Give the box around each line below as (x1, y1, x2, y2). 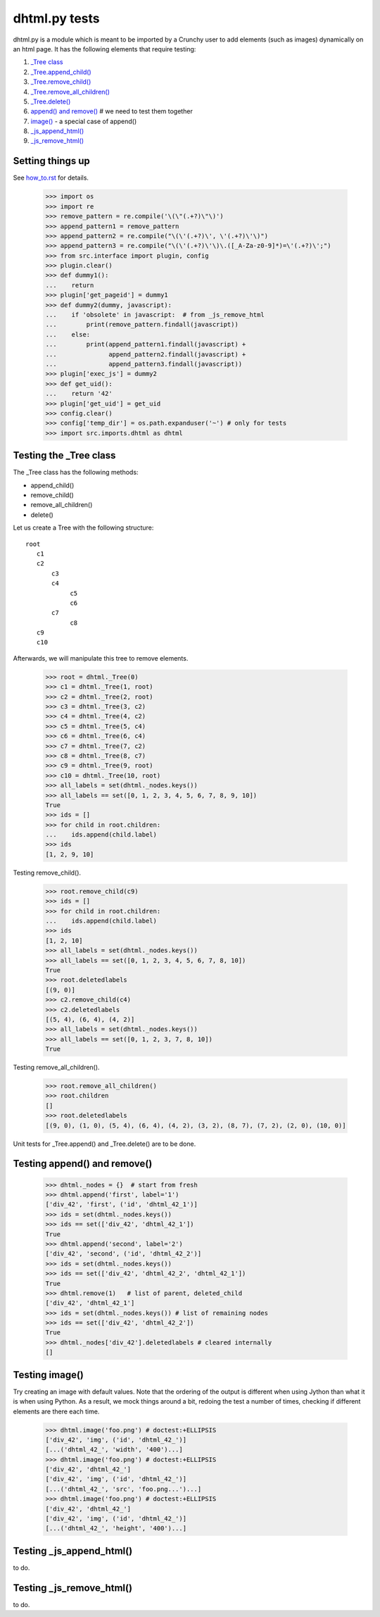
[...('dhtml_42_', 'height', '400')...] (45, 1525, 186, 1532)
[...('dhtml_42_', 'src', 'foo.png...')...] (45, 1485, 202, 1493)
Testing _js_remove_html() (13, 1582, 133, 1594)
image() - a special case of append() (30, 117, 137, 125)
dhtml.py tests (13, 11, 100, 26)
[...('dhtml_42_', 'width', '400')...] (45, 1446, 183, 1454)
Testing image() (13, 1368, 84, 1380)
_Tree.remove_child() (30, 77, 91, 86)
